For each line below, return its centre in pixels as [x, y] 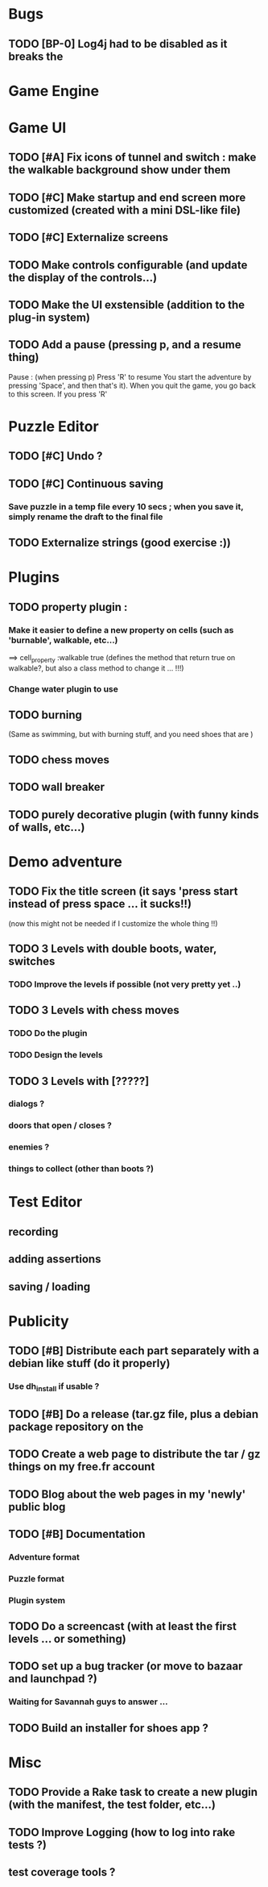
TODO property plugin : [68, 607]
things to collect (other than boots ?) [81, 1169]
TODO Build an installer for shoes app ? [109, 1728]
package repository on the [76, 1426]
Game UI [37, 128]
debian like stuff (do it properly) [89, 1363]
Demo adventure [65, 861]
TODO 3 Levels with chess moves [94, 1010]
